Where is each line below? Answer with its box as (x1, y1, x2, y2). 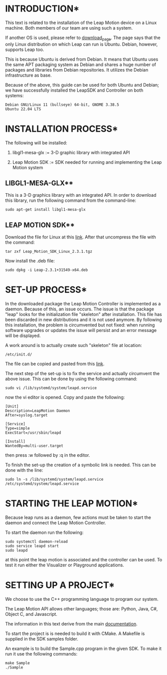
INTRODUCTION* (5, 3, 80, 15)
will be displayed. (5, 332, 41, 339)
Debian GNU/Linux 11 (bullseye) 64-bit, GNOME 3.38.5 (5, 102, 120, 107)
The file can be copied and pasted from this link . (5, 361, 105, 367)
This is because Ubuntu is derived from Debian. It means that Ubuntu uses (5, 56, 159, 62)
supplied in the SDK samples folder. (5, 636, 78, 642)
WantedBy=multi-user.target (5, 444, 64, 449)
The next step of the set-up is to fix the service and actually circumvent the (5, 371, 160, 377)
